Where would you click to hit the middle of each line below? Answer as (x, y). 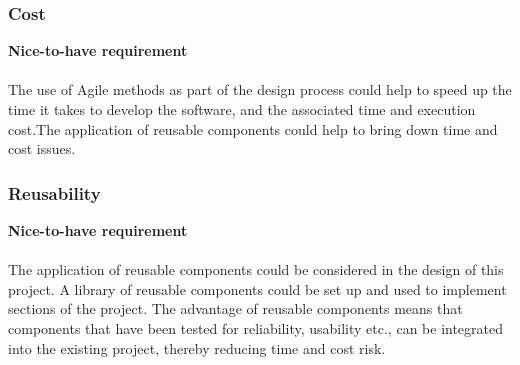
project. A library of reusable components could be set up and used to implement (257, 288)
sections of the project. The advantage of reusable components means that (235, 308)
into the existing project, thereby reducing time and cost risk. (197, 347)
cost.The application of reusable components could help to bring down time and (253, 128)
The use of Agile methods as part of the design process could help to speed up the (260, 89)
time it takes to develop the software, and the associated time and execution (242, 109)
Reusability (54, 192)
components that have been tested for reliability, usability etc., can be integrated (256, 327)
